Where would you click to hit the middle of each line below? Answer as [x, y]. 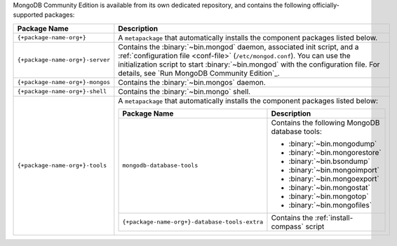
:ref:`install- [334, 217]
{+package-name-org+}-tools [62, 166]
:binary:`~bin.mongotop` [329, 196]
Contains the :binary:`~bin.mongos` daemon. [192, 82]
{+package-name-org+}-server [64, 60]
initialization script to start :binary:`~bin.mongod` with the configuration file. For [249, 64]
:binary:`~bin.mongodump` [333, 144]
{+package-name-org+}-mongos [64, 82]
